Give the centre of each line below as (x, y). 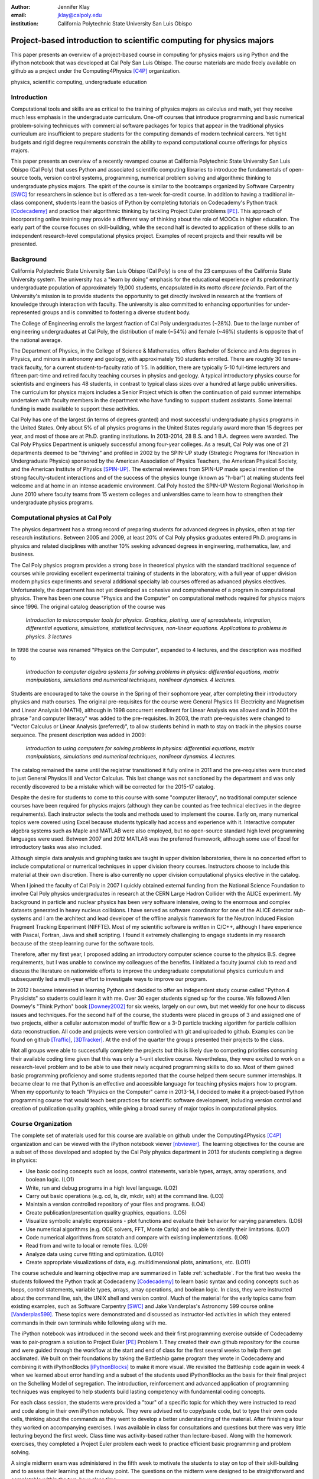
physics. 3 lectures (49, 637)
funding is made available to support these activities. (75, 409)
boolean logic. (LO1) (50, 1180)
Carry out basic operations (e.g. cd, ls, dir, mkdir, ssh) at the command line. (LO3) (125, 1196)
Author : (21, 7)
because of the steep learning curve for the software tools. (83, 943)
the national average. (37, 340)
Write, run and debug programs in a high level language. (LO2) (102, 1188)
